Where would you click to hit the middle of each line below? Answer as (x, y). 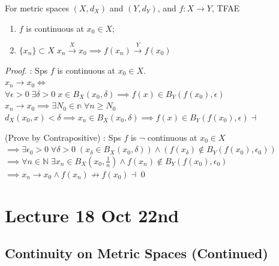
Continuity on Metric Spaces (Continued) (136, 253)
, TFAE (226, 8)
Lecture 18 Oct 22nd (92, 215)
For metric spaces (37, 8)
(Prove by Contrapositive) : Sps (63, 137)
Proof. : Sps (26, 70)
